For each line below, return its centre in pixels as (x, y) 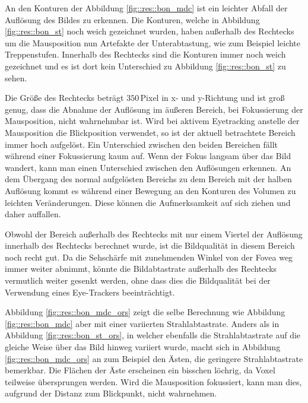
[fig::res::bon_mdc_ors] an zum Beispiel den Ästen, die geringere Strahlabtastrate (154, 358)
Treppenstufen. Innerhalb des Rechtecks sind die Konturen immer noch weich (145, 54)
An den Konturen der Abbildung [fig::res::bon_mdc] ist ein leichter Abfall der (146, 8)
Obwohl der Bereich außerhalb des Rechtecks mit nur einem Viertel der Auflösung (154, 234)
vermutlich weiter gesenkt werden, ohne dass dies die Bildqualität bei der (138, 280)
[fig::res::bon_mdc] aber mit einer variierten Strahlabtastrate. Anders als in (142, 323)
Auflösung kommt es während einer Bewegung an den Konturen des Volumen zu (150, 190)
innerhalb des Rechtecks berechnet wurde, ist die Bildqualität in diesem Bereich (150, 245)
